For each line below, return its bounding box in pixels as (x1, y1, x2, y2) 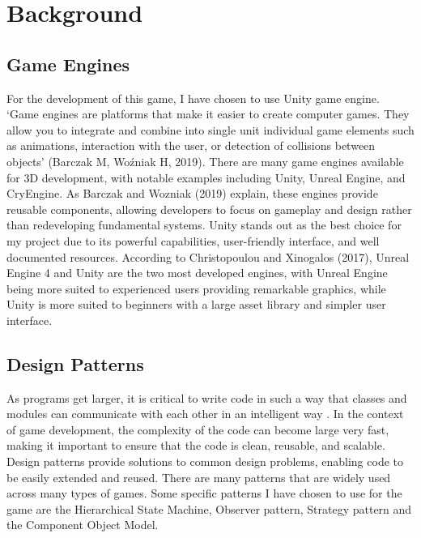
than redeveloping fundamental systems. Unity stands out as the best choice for (6, 216, 402, 233)
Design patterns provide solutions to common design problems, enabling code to (6, 453, 403, 470)
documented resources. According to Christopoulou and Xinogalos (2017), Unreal (6, 248, 410, 265)
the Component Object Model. (6, 516, 159, 533)
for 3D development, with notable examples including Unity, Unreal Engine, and (6, 169, 406, 186)
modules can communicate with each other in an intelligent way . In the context (6, 405, 404, 422)
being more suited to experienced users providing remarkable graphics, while (6, 280, 386, 297)
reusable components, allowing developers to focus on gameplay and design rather (6, 200, 412, 217)
